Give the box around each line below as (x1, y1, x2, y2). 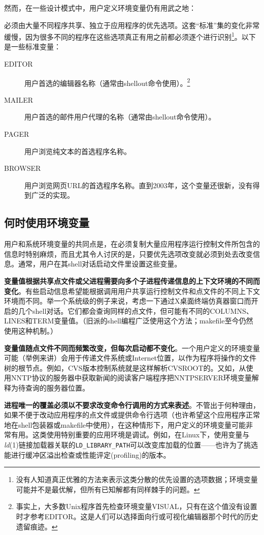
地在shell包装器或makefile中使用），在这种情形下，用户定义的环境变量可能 (4, 419, 246, 430)
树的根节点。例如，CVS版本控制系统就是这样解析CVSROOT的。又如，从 (4, 362, 246, 373)
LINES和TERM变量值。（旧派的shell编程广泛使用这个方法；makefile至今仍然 (4, 315, 253, 326)
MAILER (4, 94, 33, 105)
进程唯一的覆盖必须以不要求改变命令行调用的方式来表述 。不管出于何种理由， (4, 399, 260, 410)
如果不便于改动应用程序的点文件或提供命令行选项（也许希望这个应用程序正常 (4, 409, 260, 420)
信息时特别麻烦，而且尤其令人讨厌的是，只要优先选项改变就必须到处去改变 (4, 248, 253, 259)
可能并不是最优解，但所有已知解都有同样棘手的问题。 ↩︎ (16, 484, 200, 494)
